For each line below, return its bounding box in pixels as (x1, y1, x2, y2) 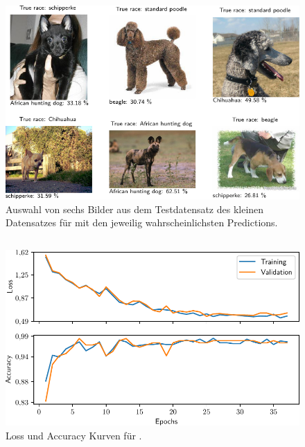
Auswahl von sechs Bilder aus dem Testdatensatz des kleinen (6, 201, 264, 216)
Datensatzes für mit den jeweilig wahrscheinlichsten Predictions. (6, 215, 278, 230)
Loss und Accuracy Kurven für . (6, 428, 142, 442)
